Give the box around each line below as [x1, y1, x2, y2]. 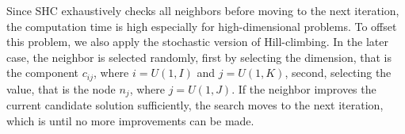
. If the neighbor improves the [231, 80, 376, 97]
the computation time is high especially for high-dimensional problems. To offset [6, 17, 397, 34]
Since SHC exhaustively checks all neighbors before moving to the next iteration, [6, 2, 399, 18]
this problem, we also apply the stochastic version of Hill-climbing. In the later [6, 33, 388, 50]
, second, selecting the [285, 64, 392, 81]
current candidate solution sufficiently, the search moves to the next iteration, [6, 97, 384, 113]
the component [6, 64, 78, 81]
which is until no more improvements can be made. [6, 112, 254, 128]
